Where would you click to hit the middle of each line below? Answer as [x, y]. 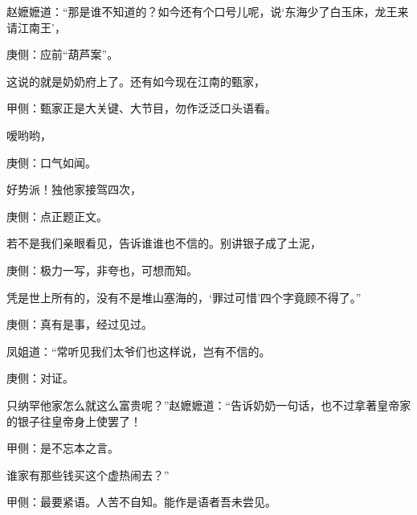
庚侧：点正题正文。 [57, 216]
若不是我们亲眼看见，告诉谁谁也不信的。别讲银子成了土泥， [164, 243]
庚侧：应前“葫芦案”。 [63, 54]
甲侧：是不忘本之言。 [63, 448]
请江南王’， [36, 27]
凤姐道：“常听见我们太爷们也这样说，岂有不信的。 [139, 351]
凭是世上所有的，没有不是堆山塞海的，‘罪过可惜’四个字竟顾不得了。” [184, 297]
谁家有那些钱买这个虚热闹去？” [88, 474]
